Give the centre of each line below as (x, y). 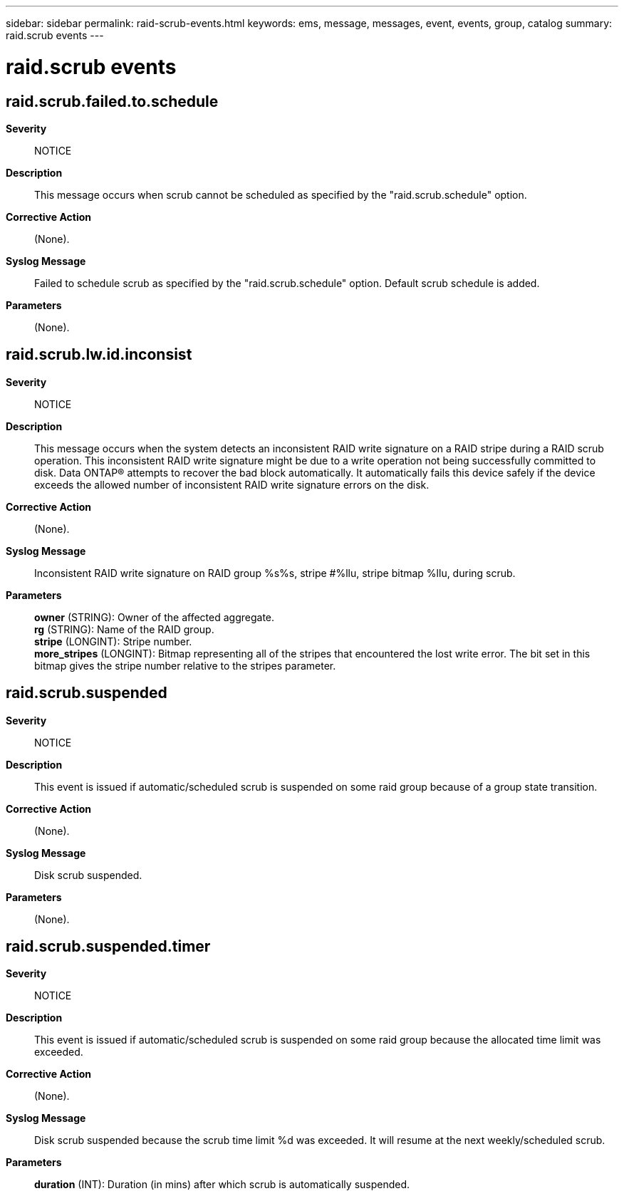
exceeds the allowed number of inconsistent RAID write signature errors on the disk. (232, 484)
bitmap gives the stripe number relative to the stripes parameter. (185, 665)
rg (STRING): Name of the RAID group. (124, 629)
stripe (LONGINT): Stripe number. (113, 641)
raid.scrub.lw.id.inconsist (99, 355)
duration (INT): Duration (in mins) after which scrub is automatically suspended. (222, 1185)
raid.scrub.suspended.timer (108, 947)
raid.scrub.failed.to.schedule (112, 101)
